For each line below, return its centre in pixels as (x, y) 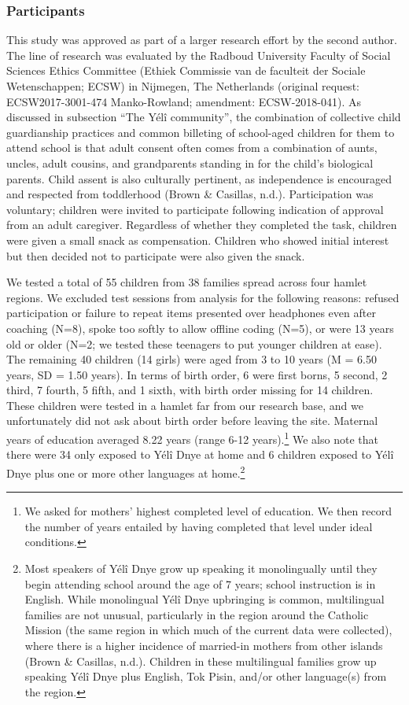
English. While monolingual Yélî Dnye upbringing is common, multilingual (204, 599)
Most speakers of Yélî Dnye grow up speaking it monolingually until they (201, 568)
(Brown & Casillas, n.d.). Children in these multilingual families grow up (201, 661)
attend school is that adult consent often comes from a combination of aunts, (192, 148)
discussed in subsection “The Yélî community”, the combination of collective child (204, 117)
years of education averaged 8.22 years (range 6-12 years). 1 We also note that (192, 438)
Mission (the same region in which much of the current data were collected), (208, 630)
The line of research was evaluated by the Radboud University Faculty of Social (199, 55)
